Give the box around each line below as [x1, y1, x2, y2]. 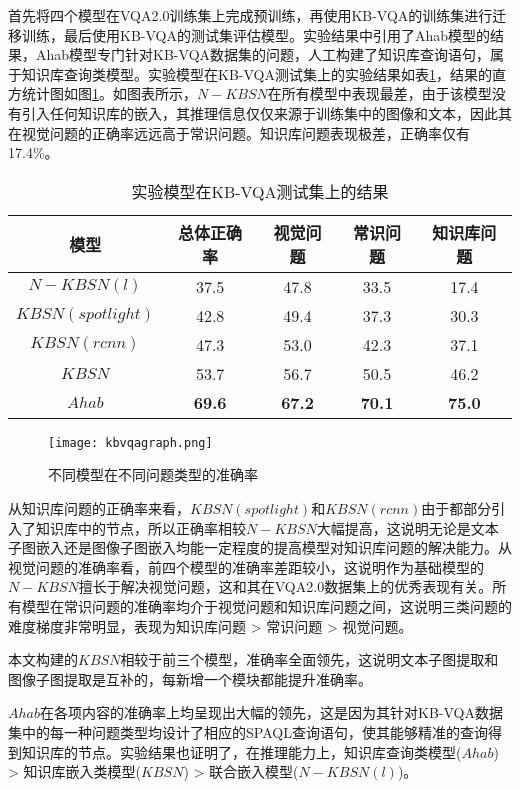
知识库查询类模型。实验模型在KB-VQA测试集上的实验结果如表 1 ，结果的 [21, 63, 492, 84]
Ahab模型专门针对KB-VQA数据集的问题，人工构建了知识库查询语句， [35, 44, 491, 65]
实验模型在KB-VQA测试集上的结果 [131, 179, 389, 203]
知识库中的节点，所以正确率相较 [35, 517, 246, 538]
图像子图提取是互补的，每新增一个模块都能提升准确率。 [8, 668, 372, 689]
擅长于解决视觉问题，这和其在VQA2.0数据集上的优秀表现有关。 [78, 576, 493, 597]
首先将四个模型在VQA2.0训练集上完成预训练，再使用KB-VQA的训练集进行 [8, 5, 493, 25]
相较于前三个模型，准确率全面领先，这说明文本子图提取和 [120, 649, 499, 670]
